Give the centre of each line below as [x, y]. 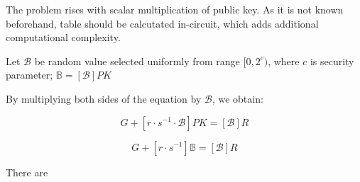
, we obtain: [238, 98]
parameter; [29, 75]
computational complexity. [63, 37]
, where [284, 61]
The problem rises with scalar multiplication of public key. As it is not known [175, 9]
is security [332, 61]
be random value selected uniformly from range [137, 61]
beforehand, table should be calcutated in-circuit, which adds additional [162, 23]
